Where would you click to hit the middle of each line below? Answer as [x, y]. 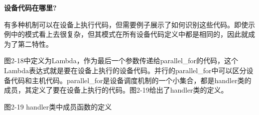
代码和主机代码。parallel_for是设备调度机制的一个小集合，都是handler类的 [131, 80]
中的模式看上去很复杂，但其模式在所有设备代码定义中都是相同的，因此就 [129, 34]
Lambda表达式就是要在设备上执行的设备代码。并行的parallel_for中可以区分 [125, 70]
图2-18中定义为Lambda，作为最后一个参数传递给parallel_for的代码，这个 [121, 60]
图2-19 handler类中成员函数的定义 [58, 106]
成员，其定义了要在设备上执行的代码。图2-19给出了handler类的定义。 [116, 90]
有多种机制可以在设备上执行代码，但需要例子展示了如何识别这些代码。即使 [126, 24]
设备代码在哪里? [30, 7]
